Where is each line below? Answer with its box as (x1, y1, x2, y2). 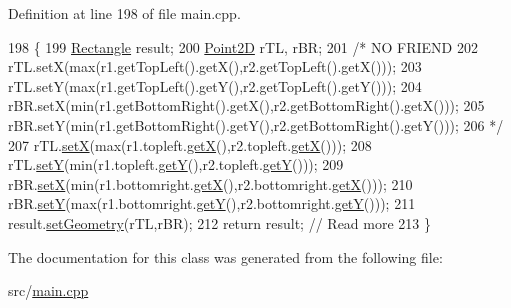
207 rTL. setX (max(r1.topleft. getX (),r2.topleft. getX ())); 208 (8, 134, 372, 155)
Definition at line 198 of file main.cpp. (8, 3, 241, 23)
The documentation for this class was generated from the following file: (8, 246, 443, 267)
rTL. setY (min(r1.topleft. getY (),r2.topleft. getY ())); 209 (8, 154, 344, 175)
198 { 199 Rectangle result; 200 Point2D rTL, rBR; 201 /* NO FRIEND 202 (8, 36, 478, 57)
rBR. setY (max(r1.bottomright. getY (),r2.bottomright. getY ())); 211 (8, 193, 416, 214)
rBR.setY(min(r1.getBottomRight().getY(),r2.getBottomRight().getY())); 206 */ (8, 114, 504, 135)
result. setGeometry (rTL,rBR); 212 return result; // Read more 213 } (8, 212, 431, 233)
